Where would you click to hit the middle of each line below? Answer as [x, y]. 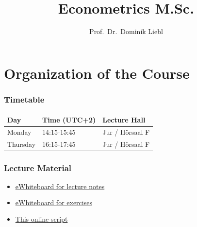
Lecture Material [38, 168]
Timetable [24, 99]
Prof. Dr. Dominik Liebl [126, 31]
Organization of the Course [97, 73]
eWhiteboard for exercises [54, 202]
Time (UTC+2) [69, 119]
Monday [19, 132]
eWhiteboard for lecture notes [60, 186]
